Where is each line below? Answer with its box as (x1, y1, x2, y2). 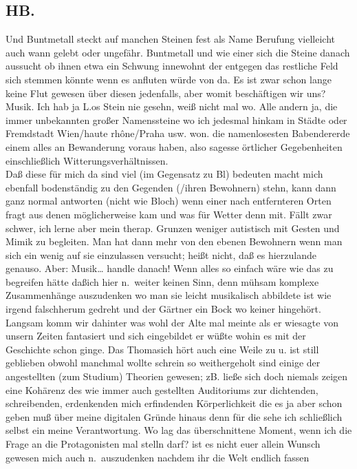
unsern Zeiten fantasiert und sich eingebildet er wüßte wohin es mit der (6, 329, 306, 343)
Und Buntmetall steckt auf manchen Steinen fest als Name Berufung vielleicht (6, 32, 335, 46)
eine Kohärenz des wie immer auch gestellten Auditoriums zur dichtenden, (6, 382, 318, 397)
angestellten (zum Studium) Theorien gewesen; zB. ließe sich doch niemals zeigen (6, 369, 348, 384)
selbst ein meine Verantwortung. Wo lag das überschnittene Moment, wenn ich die (6, 423, 352, 437)
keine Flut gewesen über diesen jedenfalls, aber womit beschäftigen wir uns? (6, 85, 326, 100)
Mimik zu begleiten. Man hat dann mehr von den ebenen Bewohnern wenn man (6, 234, 343, 249)
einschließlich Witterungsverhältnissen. (6, 153, 169, 167)
